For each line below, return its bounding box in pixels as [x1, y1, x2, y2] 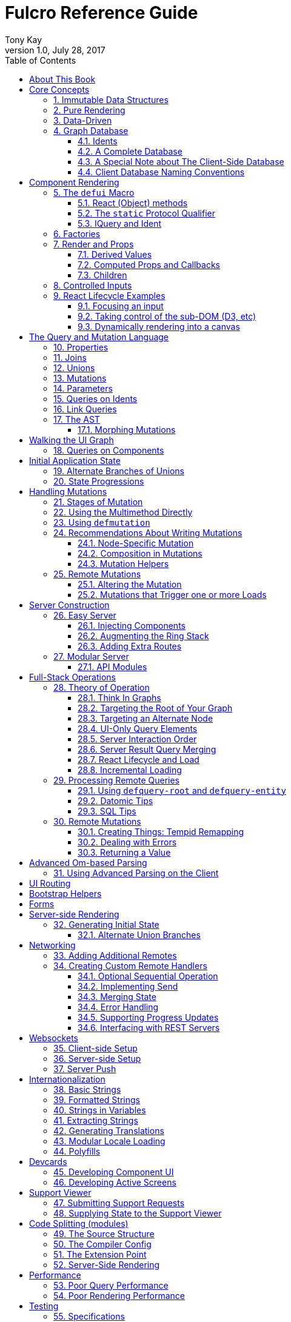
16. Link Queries [53, 403, 117, 414]
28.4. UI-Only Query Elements [78, 723, 198, 734]
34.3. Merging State [78, 991, 156, 1002]
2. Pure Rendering [53, 104, 125, 115]
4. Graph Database [53, 125, 129, 136]
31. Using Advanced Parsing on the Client [53, 867, 219, 878]
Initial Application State [29, 455, 121, 466]
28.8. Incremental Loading [78, 764, 182, 775]
